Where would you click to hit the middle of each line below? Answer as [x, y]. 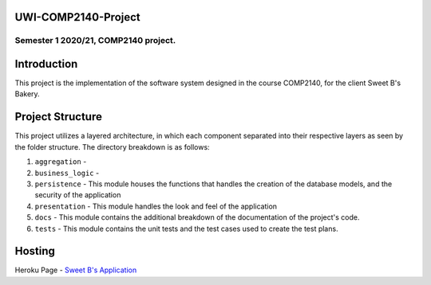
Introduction [46, 64]
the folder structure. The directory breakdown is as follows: [113, 146]
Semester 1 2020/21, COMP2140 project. [95, 41]
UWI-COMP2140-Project [78, 17]
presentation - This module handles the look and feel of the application [156, 206]
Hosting [35, 251]
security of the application [78, 195]
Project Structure [59, 117]
